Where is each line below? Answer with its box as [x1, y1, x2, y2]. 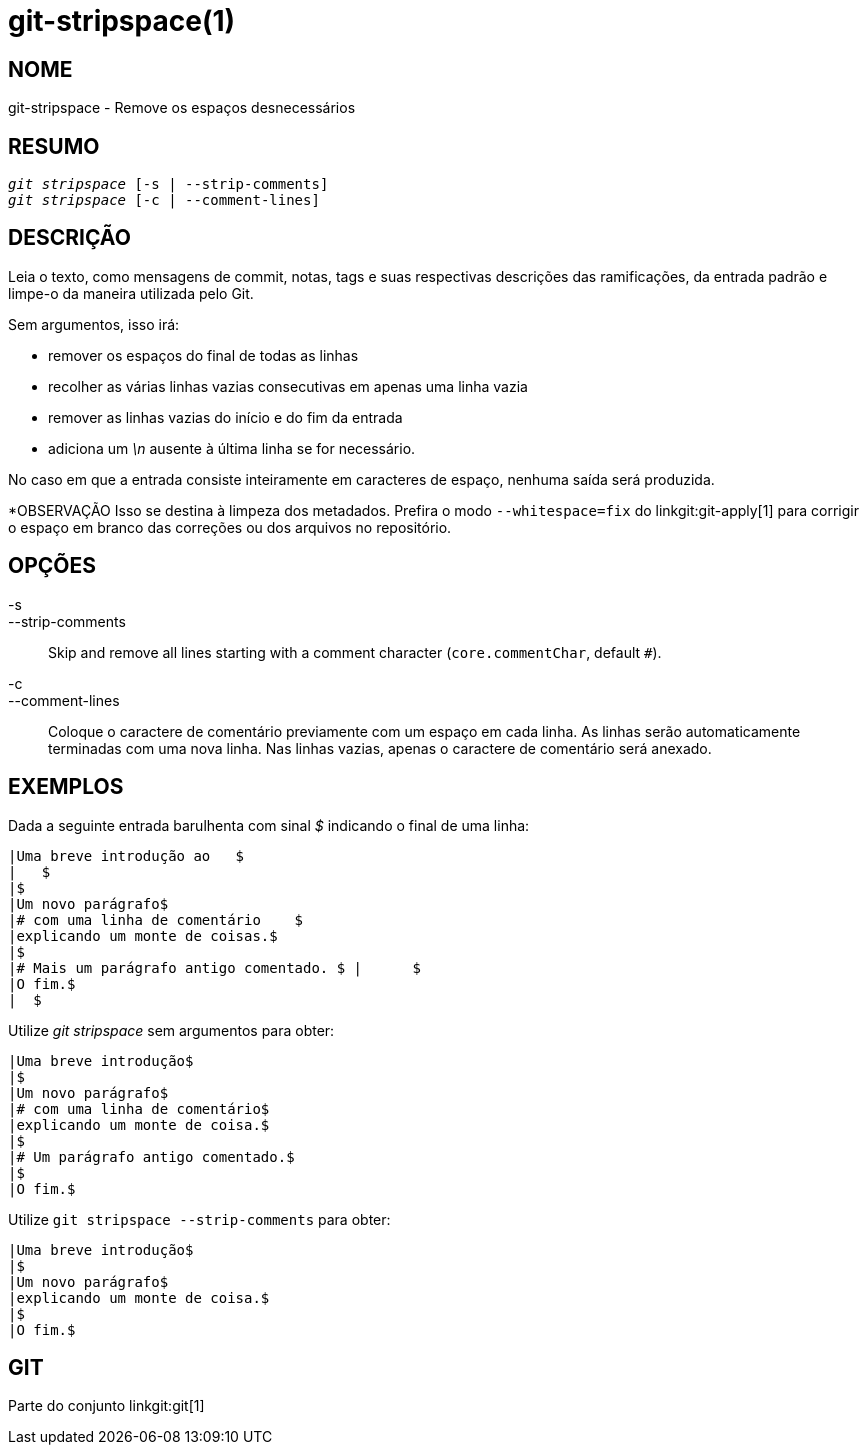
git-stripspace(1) [8, 4, 236, 38]
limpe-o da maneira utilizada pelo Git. [8, 284, 254, 302]
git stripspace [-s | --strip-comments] [8, 176, 329, 193]
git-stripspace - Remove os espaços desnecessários [8, 99, 356, 117]
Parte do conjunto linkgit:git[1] [8, 1397, 205, 1415]
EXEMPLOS [8, 774, 124, 800]
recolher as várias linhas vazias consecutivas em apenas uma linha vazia [48, 377, 528, 395]
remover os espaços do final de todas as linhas [48, 346, 359, 364]
